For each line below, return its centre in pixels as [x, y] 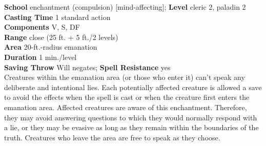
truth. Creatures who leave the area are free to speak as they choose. [112, 137]
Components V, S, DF [42, 27]
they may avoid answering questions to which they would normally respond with [131, 117]
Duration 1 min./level [40, 57]
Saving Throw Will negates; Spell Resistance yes [87, 67]
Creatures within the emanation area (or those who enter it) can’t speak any [125, 77]
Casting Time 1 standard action [57, 17]
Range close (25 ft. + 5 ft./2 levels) [61, 37]
